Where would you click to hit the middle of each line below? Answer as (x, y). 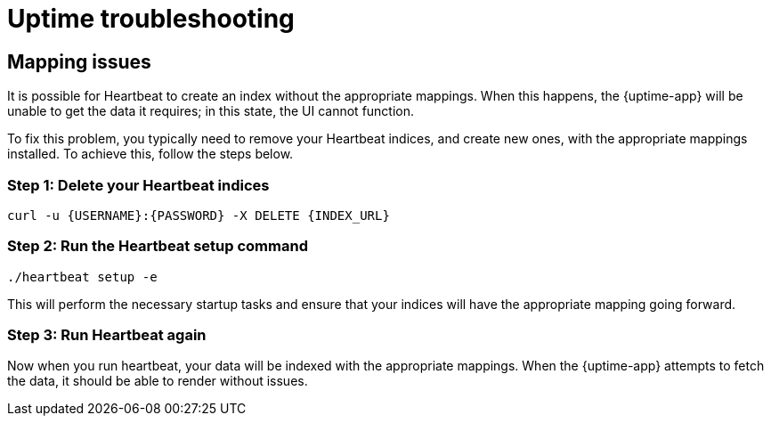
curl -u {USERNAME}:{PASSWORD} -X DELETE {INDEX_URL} (199, 215)
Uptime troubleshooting (151, 19)
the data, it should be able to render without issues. (158, 381)
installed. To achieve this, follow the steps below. (150, 154)
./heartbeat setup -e (82, 277)
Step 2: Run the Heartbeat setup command (158, 246)
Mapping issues (79, 61)
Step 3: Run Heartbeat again (107, 335)
